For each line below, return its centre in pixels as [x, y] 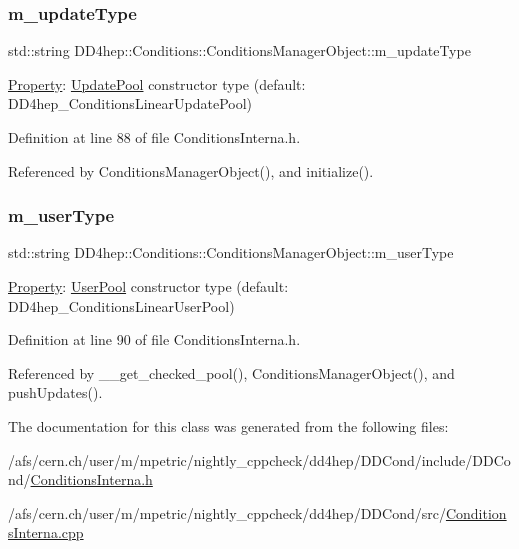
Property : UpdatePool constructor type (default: [157, 83]
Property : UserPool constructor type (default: [148, 286]
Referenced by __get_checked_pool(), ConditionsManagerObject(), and [231, 372]
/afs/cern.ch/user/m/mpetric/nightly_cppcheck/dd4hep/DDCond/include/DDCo [259, 459]
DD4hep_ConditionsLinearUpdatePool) [130, 103]
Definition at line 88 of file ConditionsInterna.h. [154, 137]
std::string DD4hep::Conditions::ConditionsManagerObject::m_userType [231, 252]
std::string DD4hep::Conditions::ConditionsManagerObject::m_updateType [239, 50]
